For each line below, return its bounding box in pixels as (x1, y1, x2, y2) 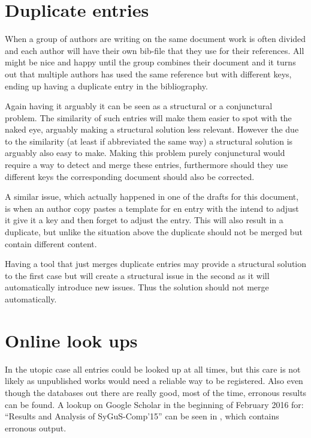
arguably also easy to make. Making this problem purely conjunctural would (5, 146, 285, 159)
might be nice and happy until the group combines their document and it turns (5, 56, 296, 68)
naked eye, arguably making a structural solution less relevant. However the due (5, 123, 299, 136)
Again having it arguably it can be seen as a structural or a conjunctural (5, 100, 273, 112)
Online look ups (5, 328, 138, 352)
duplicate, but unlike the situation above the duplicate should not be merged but (5, 226, 303, 238)
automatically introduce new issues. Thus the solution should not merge (5, 281, 269, 293)
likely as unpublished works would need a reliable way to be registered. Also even (5, 374, 303, 387)
